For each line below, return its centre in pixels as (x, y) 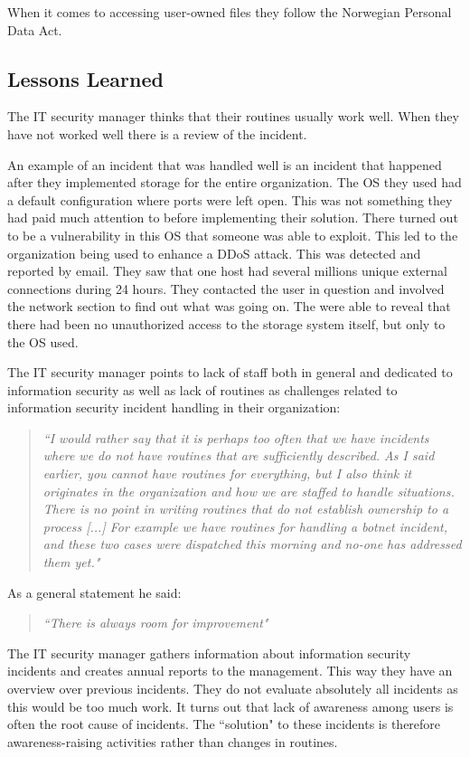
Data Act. (35, 29)
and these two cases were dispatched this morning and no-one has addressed (252, 544)
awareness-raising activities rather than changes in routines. (173, 741)
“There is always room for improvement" (155, 623)
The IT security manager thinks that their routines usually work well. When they (233, 116)
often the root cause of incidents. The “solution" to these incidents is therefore (224, 724)
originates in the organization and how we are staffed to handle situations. (249, 491)
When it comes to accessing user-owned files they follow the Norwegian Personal (230, 12)
